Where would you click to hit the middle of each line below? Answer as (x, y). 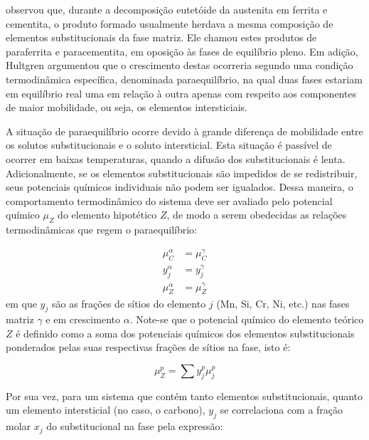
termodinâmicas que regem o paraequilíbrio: (101, 230)
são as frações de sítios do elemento (129, 303)
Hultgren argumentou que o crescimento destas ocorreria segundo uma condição (180, 65)
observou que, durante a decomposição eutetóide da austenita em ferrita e (167, 9)
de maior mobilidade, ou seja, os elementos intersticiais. (127, 107)
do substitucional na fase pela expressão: (135, 426)
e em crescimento (83, 319)
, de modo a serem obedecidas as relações (257, 215)
